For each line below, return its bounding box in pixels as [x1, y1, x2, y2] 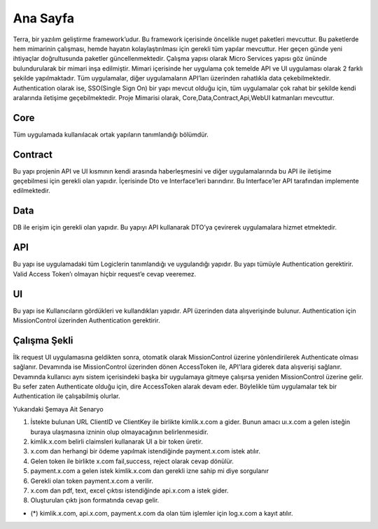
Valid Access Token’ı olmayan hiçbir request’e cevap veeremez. [13, 269, 197, 278]
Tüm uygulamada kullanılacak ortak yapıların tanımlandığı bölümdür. [13, 130, 209, 139]
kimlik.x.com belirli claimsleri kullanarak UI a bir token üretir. [30, 437, 203, 446]
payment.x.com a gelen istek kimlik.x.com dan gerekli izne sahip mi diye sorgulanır [30, 467, 269, 475]
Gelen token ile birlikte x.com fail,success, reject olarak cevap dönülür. [30, 457, 234, 465]
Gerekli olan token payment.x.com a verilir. [30, 477, 154, 485]
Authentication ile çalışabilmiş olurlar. [13, 392, 120, 400]
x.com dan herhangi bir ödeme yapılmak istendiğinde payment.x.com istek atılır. [30, 447, 260, 456]
